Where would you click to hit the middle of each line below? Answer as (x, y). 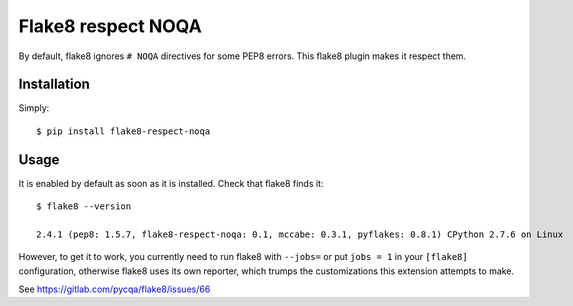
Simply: (34, 108)
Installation (54, 84)
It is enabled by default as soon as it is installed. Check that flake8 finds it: (171, 183)
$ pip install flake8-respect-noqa (123, 131)
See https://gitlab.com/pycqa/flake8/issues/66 (114, 289)
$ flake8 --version (84, 206)
